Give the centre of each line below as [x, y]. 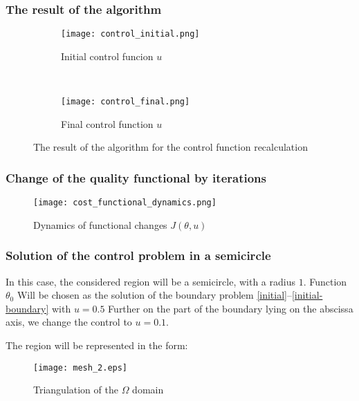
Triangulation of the [76, 390]
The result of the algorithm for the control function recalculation [171, 147]
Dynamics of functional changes [100, 224]
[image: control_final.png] [126, 102]
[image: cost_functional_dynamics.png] [125, 203]
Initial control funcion [107, 56]
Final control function [107, 123]
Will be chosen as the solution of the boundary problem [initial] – [154, 295]
